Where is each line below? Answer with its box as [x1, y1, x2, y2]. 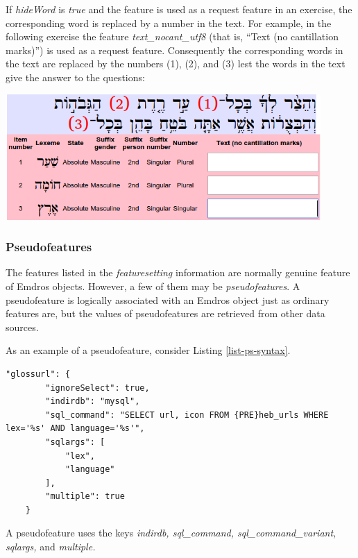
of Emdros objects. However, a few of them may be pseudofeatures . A [6, 278, 300, 293]
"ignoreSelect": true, [45, 382, 150, 393]
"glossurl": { [6, 369, 71, 379]
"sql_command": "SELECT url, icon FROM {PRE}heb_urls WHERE [45, 409, 329, 420]
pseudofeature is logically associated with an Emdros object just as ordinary [6, 292, 330, 307]
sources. [6, 319, 39, 334]
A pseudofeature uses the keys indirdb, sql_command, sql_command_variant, [6, 525, 336, 540]
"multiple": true [45, 491, 125, 502]
